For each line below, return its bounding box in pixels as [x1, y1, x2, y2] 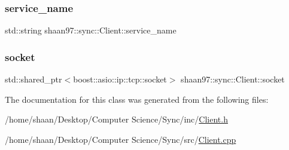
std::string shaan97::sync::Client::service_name [5, 24, 177, 36]
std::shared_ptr [5, 73, 62, 85]
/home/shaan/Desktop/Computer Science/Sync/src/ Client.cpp [5, 133, 236, 145]
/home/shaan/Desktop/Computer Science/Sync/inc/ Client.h [5, 113, 228, 125]
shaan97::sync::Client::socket [181, 73, 285, 85]
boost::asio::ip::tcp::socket [73, 73, 167, 85]
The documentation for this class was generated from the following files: [5, 93, 269, 105]
